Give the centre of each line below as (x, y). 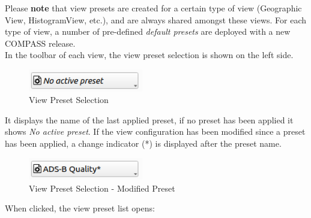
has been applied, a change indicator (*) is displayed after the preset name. (143, 143)
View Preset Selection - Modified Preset (102, 188)
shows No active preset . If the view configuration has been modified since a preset (155, 131)
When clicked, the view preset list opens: (80, 208)
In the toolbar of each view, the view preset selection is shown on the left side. (149, 55)
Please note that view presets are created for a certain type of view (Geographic (153, 8)
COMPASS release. (40, 43)
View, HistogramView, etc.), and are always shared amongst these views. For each (156, 19)
